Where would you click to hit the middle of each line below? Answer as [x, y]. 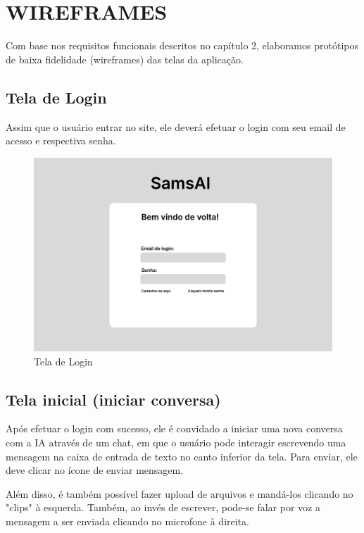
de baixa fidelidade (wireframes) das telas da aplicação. [125, 59]
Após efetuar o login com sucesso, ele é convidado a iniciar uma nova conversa [174, 428]
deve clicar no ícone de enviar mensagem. [95, 470]
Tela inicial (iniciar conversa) [113, 399]
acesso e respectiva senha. [61, 140]
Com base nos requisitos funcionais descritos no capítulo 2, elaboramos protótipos [182, 45]
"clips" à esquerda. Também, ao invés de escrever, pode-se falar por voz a [163, 507]
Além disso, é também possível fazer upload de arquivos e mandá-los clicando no [180, 493]
